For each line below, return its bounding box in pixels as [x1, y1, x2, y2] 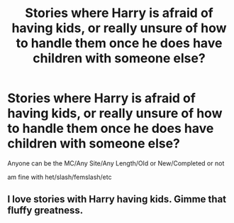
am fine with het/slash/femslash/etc [7, 173, 112, 181]
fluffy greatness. [7, 205, 84, 217]
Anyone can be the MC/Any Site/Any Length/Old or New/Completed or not [7, 158, 225, 168]
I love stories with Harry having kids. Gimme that [7, 193, 227, 205]
